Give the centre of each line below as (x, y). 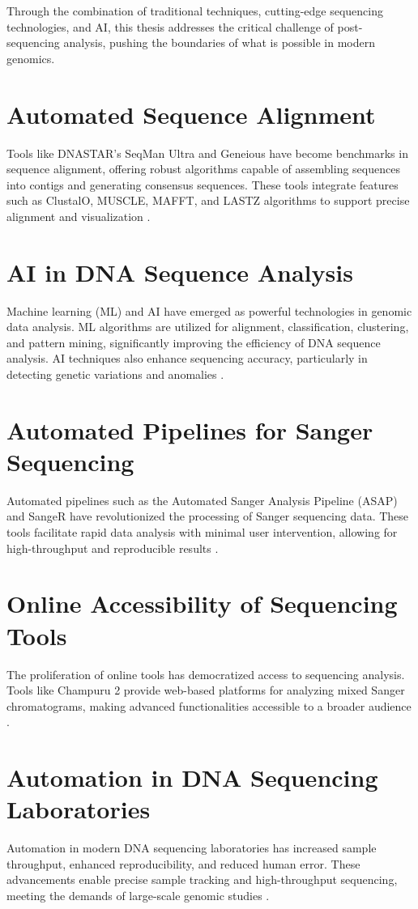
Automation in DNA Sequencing (192, 777)
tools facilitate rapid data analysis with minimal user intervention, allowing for (202, 532)
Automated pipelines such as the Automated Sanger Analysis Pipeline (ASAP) (202, 500)
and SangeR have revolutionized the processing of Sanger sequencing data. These (208, 516)
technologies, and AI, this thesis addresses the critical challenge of (170, 26)
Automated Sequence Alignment (191, 114)
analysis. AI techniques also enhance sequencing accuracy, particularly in (187, 358)
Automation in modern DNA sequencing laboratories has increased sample (192, 848)
